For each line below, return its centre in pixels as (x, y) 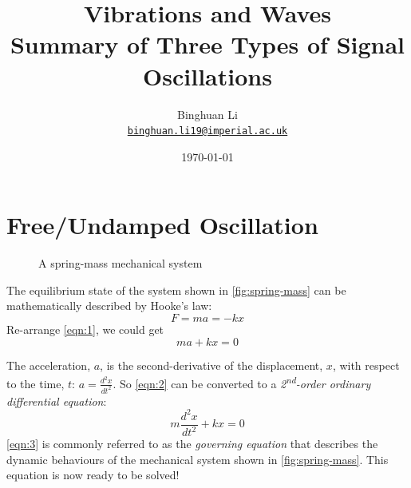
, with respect (366, 365)
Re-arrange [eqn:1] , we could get (85, 329)
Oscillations (207, 75)
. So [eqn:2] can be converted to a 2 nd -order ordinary (242, 382)
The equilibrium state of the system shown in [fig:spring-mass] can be (176, 290)
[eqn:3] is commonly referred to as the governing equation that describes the (192, 444)
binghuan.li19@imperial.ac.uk (207, 131)
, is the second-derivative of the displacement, (211, 365)
